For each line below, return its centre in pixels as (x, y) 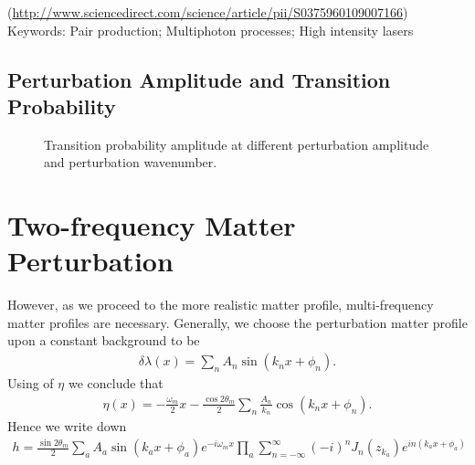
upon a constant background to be (104, 340)
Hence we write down (67, 425)
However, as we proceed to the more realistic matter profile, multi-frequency (221, 305)
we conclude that (116, 383)
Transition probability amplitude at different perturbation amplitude (237, 144)
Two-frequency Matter (152, 225)
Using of (31, 383)
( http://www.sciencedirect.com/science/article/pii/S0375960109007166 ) (208, 12)
